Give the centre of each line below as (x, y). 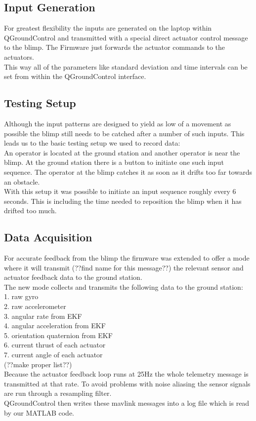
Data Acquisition (48, 237)
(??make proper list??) (38, 364)
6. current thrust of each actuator (55, 345)
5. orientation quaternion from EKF (58, 335)
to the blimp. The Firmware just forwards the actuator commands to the (115, 47)
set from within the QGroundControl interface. (75, 76)
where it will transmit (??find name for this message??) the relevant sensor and (124, 267)
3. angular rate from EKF (43, 316)
